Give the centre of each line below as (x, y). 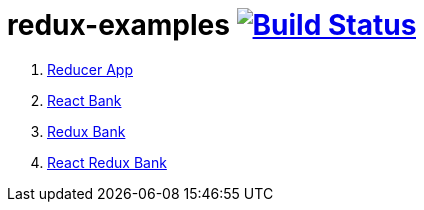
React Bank (84, 100)
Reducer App (90, 69)
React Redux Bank (107, 162)
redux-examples (118, 25)
